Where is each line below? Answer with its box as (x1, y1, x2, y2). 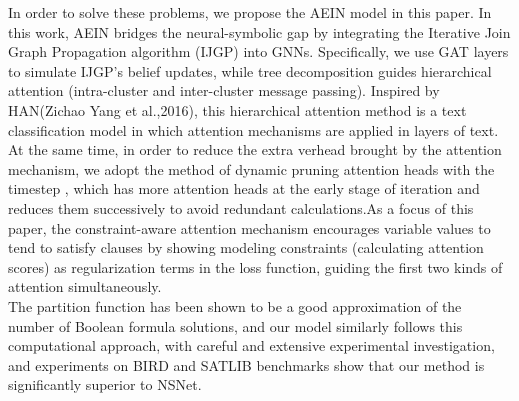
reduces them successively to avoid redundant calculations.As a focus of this (8, 197, 474, 218)
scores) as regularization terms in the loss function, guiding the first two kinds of (8, 256, 503, 277)
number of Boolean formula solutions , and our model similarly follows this (8, 315, 463, 336)
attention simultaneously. (8, 276, 162, 297)
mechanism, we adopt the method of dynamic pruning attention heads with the (8, 158, 495, 179)
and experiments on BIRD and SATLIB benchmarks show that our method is (8, 354, 485, 375)
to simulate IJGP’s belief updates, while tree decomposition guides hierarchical (8, 60, 492, 81)
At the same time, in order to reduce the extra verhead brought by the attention (8, 139, 502, 160)
